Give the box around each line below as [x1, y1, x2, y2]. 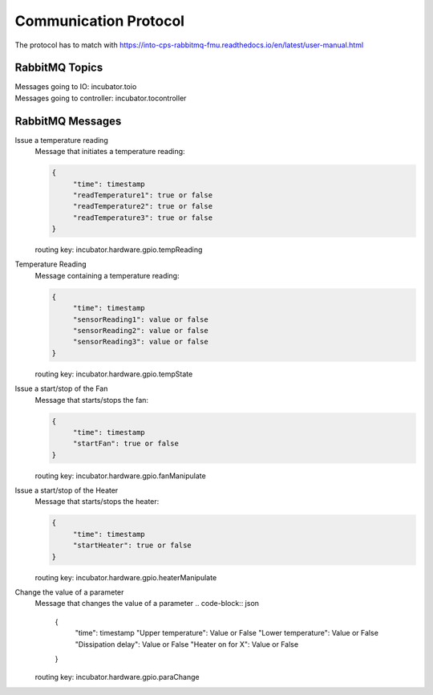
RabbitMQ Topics [14, 61, 103, 75]
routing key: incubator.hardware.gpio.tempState [34, 369, 193, 379]
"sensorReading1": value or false [72, 315, 208, 324]
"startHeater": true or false [72, 541, 192, 550]
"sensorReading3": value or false [72, 337, 208, 347]
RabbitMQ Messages [14, 114, 122, 128]
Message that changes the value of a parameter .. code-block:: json [34, 599, 260, 608]
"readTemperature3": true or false [72, 213, 212, 222]
